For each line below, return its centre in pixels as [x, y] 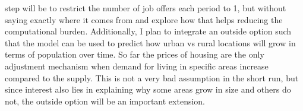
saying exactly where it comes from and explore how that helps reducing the [144, 19]
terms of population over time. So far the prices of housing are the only [135, 54]
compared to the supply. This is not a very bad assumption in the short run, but [152, 77]
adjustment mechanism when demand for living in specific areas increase [137, 66]
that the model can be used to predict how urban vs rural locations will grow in [150, 42]
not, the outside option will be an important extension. [105, 101]
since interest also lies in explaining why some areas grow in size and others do [148, 89]
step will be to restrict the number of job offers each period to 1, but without [146, 8]
